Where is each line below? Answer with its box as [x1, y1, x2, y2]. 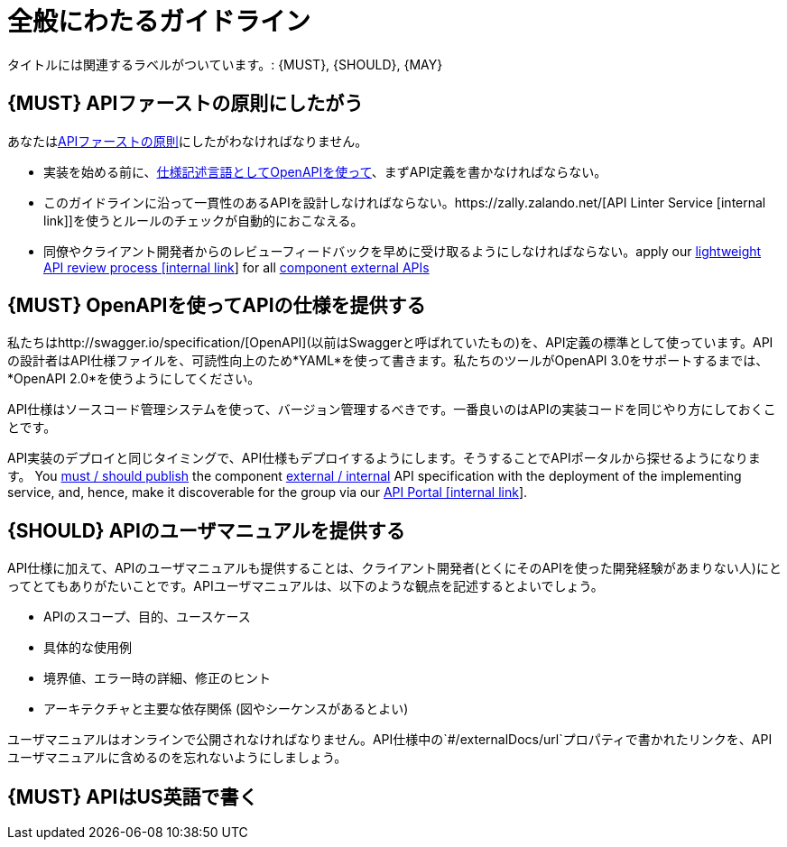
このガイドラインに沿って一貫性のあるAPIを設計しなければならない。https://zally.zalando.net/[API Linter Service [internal [43, 194, 766, 210]
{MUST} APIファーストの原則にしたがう [7, 92, 364, 115]
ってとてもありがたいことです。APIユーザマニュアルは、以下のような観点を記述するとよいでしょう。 [7, 578, 604, 594]
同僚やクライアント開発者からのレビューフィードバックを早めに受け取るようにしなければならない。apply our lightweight [43, 243, 762, 259]
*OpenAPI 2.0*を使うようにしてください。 [7, 371, 261, 387]
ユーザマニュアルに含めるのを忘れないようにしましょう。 [7, 750, 347, 766]
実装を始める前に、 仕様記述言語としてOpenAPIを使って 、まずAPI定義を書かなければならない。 [43, 163, 607, 180]
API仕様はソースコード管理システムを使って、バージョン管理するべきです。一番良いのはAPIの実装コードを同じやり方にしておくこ [7, 401, 776, 418]
